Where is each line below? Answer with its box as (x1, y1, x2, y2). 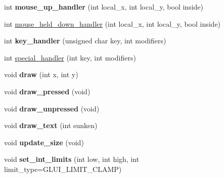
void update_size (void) (4, 137, 84, 147)
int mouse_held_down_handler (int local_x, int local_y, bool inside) (4, 18, 221, 29)
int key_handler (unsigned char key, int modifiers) (4, 35, 166, 46)
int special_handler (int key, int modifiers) (4, 52, 136, 63)
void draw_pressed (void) (4, 86, 91, 96)
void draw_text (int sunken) (4, 120, 98, 131)
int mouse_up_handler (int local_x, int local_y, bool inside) (4, 2, 203, 12)
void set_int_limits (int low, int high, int (4, 154, 140, 164)
